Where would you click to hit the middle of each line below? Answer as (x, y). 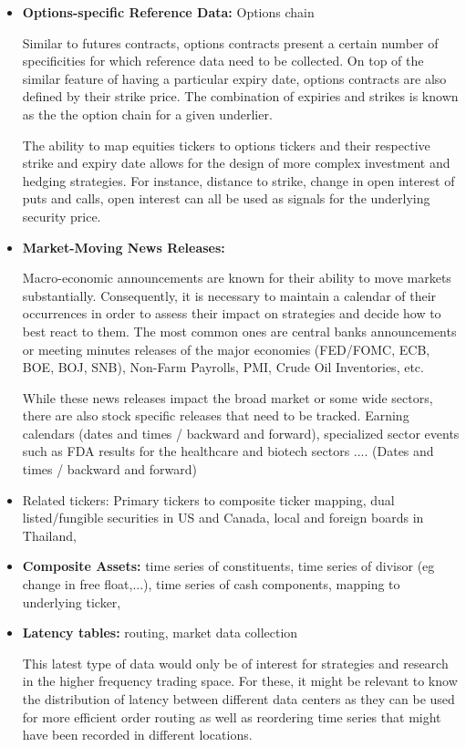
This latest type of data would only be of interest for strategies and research (235, 663)
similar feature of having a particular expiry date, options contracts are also (234, 78)
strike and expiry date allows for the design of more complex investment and (236, 163)
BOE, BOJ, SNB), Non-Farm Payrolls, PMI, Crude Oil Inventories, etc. (223, 367)
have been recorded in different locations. (137, 735)
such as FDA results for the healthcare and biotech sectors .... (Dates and (228, 451)
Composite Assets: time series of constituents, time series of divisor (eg (228, 566)
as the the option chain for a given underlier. (147, 114)
